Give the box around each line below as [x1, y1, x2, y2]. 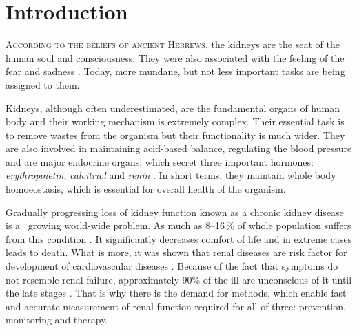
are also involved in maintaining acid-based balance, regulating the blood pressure [6, 141, 352, 156]
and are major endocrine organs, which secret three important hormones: [6, 154, 314, 169]
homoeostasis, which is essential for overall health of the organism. [6, 182, 286, 196]
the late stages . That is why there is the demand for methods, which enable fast [6, 286, 347, 300]
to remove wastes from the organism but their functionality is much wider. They [6, 127, 345, 142]
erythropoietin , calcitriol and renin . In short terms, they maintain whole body [6, 168, 336, 182]
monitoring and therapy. [6, 312, 108, 327]
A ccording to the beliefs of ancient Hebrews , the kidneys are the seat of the [6, 37, 340, 52]
